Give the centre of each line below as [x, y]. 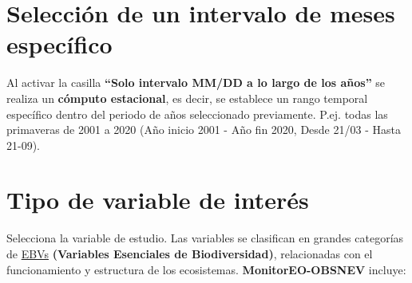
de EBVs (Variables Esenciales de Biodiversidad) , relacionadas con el [190, 254]
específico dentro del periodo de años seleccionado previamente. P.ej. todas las [197, 114]
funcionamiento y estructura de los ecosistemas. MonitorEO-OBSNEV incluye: [206, 269]
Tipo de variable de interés [158, 200]
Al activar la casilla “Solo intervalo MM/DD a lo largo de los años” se [196, 83]
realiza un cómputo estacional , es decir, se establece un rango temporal [187, 98]
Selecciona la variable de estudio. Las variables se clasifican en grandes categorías [205, 238]
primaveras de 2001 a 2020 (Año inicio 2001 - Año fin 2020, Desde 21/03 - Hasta [204, 130]
